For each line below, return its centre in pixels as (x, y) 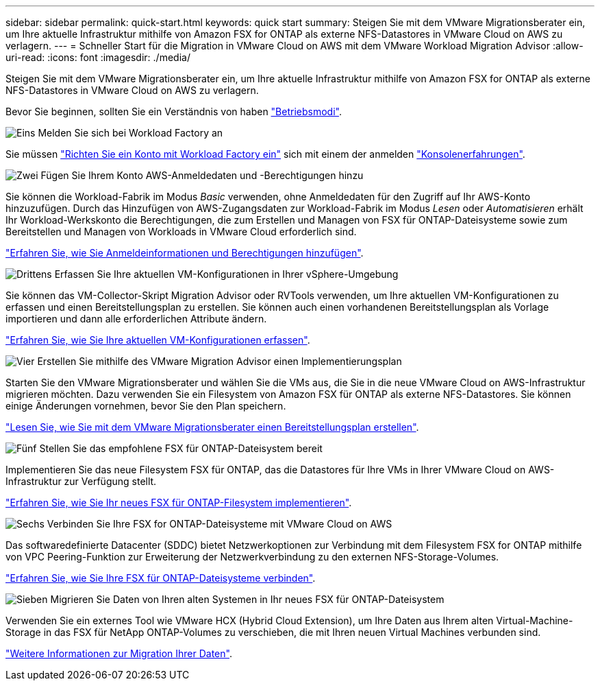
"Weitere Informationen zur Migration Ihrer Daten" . (119, 653)
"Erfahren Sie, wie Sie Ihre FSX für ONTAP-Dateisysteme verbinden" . (161, 578)
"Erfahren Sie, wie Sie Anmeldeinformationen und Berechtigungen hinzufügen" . (185, 253)
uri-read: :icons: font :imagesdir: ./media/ (98, 57)
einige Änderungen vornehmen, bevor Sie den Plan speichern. (146, 406)
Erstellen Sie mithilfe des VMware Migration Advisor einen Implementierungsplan (220, 361)
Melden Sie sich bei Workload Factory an (130, 133)
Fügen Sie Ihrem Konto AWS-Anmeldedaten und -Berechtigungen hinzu (202, 175)
